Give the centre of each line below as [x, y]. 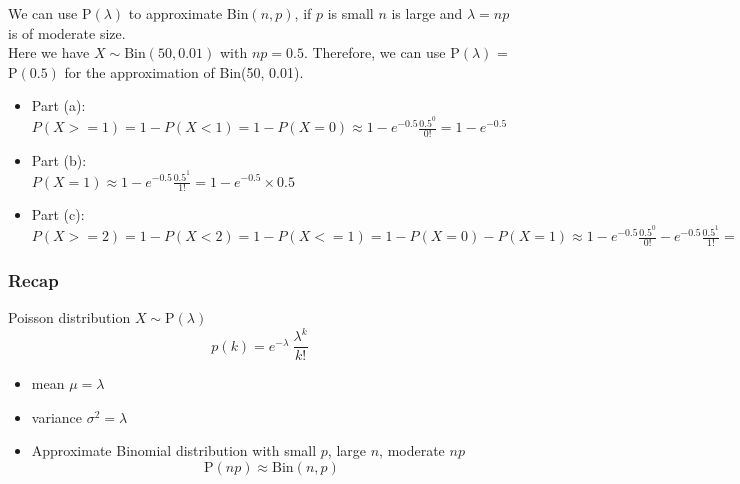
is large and [427, 13]
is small [350, 13]
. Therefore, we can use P [381, 52]
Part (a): [58, 105]
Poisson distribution [69, 317]
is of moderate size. [67, 32]
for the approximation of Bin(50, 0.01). [184, 71]
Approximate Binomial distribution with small [174, 450]
